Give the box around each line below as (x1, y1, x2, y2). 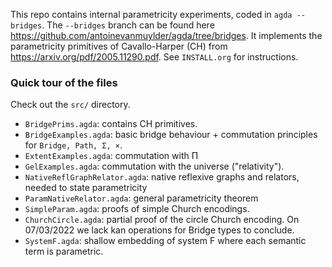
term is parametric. (24, 245, 104, 258)
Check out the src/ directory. (10, 99, 131, 111)
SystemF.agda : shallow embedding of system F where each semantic (24, 235, 307, 247)
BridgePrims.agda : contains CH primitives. (24, 118, 198, 130)
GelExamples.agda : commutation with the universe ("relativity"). (24, 160, 285, 173)
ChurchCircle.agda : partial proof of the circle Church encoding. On (24, 214, 300, 226)
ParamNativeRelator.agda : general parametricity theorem (24, 192, 259, 204)
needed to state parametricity (24, 182, 148, 194)
